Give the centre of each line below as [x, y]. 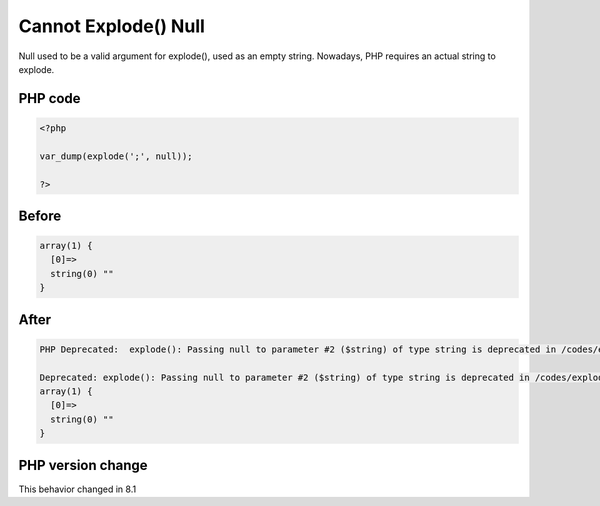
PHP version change [83, 465]
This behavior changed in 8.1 [77, 489]
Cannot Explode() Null [111, 26]
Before [40, 215]
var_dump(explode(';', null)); [116, 156]
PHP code [49, 98]
